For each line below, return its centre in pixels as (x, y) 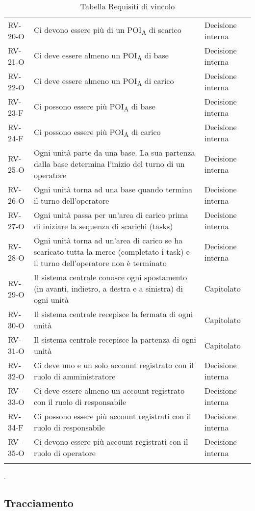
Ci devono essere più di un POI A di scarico (107, 30)
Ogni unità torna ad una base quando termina (113, 189)
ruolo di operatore (64, 453)
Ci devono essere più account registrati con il (111, 442)
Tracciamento (39, 502)
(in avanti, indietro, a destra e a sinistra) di (108, 288)
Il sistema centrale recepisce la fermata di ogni (113, 314)
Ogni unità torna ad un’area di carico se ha (108, 240)
